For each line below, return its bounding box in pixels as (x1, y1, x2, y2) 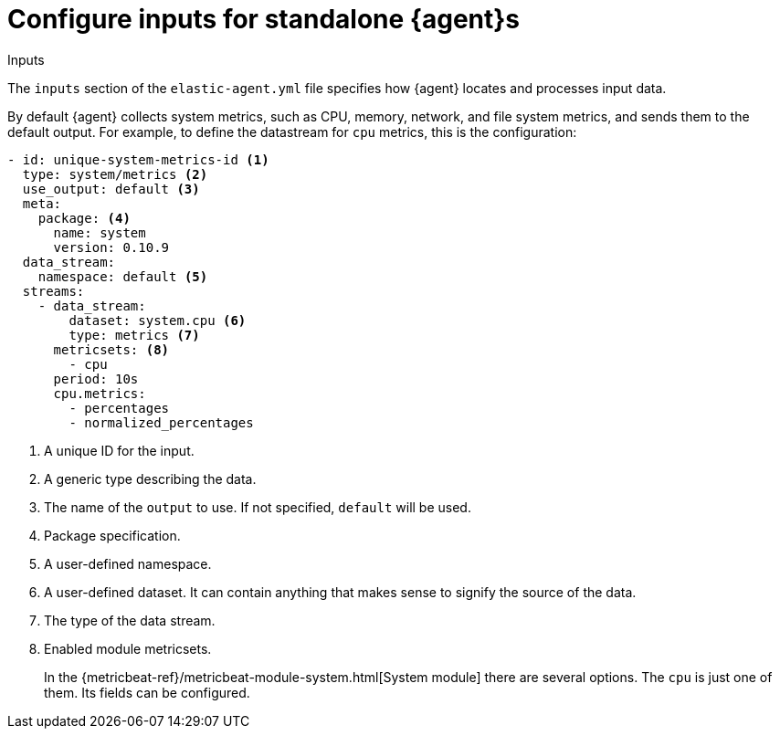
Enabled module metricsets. (44, 640, 212, 657)
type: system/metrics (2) (22, 166, 208, 182)
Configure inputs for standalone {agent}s (7, 4, 521, 35)
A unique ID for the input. (44, 442, 195, 458)
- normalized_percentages (69, 415, 254, 430)
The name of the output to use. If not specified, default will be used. (44, 499, 471, 515)
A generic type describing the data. (44, 470, 257, 487)
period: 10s (53, 371, 139, 386)
